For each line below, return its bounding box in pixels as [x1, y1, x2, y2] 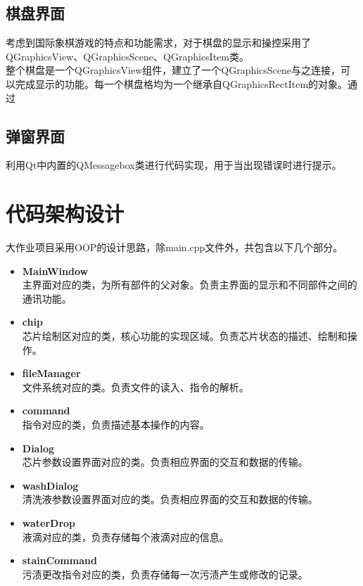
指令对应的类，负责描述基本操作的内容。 [22, 417, 210, 432]
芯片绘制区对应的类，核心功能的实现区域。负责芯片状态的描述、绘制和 [22, 329, 348, 343]
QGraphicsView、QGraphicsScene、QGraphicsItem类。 [6, 49, 249, 63]
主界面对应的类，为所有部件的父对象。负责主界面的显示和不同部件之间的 [22, 277, 357, 292]
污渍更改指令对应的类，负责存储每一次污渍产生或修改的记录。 [22, 566, 308, 581]
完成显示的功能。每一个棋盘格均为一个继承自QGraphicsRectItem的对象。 [15, 76, 348, 91]
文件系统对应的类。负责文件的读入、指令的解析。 [22, 379, 249, 394]
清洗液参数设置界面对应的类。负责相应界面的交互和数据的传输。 [22, 492, 318, 507]
